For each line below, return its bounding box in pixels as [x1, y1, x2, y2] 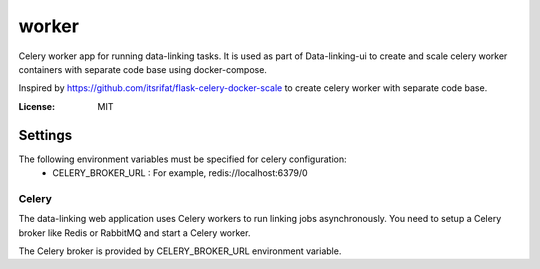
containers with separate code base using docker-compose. [18, 63, 267, 75]
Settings [18, 126, 73, 144]
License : [18, 100, 55, 112]
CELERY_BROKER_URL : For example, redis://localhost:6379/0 [52, 167, 309, 179]
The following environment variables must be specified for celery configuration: [18, 153, 347, 165]
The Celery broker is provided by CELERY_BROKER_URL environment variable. [18, 245, 342, 257]
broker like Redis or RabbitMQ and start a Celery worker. [18, 226, 251, 239]
